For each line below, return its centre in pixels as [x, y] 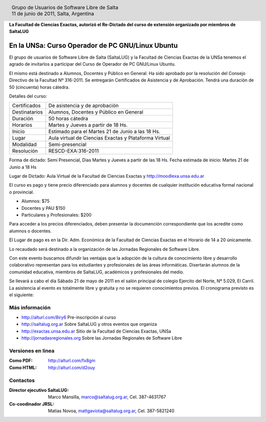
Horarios [22, 125]
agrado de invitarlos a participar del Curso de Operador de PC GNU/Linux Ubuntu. [92, 64]
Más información [30, 307]
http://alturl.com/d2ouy [72, 367]
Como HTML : [23, 367]
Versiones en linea [32, 351]
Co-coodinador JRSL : [32, 404]
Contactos [22, 380]
